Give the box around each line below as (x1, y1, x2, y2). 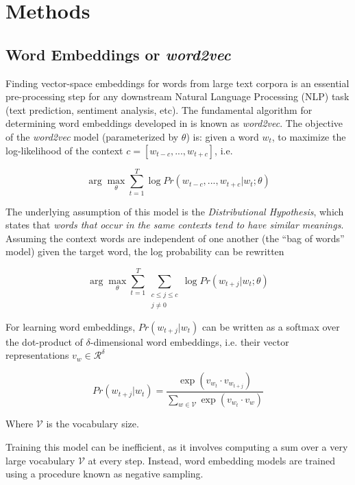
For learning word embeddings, (5, 319, 136, 333)
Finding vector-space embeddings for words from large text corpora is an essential (5, 75, 350, 90)
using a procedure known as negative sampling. (5, 466, 204, 481)
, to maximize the (271, 129, 346, 143)
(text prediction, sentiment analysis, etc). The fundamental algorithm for (5, 102, 313, 117)
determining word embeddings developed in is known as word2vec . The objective (5, 116, 343, 130)
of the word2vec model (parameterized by (5, 129, 179, 143)
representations (5, 348, 69, 362)
